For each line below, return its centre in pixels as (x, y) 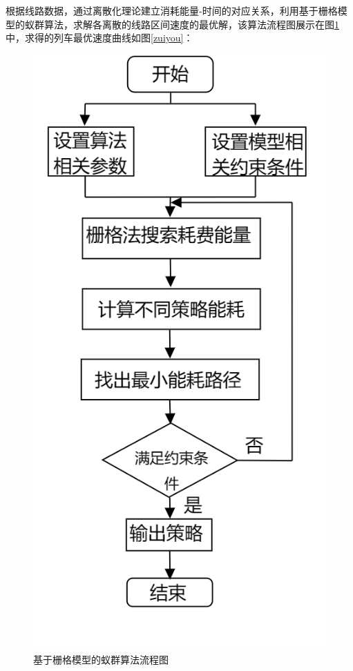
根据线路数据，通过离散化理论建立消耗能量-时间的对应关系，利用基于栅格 (172, 10)
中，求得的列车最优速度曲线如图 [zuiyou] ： (99, 38)
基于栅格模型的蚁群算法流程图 (101, 660)
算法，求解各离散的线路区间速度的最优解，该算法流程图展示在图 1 (191, 24)
